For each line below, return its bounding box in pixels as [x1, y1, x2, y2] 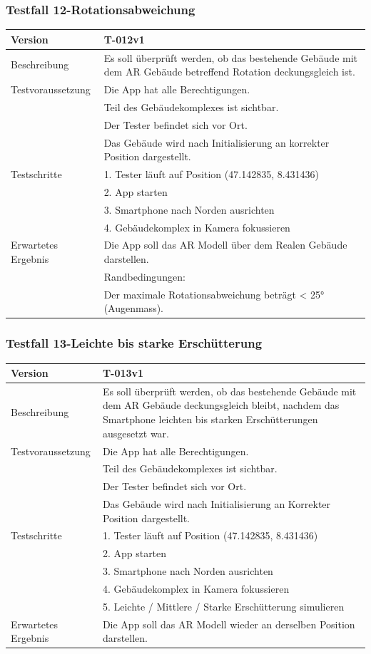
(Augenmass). [103, 301, 163, 316]
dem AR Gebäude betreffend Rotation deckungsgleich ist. [103, 64, 355, 79]
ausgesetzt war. [102, 425, 170, 440]
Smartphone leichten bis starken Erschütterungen [102, 412, 318, 427]
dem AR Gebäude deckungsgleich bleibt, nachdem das [102, 398, 340, 412]
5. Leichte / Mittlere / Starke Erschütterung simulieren [102, 598, 345, 613]
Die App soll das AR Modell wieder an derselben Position [102, 616, 355, 631]
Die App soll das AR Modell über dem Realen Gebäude [103, 237, 347, 252]
